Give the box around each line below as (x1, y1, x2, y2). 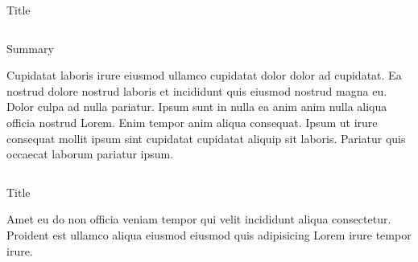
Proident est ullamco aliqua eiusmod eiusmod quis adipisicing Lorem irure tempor (6, 226, 412, 243)
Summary (6, 39, 54, 56)
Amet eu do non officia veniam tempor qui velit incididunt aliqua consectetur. (6, 211, 391, 227)
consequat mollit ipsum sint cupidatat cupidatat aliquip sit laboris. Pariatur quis (6, 129, 406, 146)
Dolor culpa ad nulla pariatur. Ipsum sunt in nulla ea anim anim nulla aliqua (6, 98, 387, 115)
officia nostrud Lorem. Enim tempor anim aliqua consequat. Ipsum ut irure (6, 113, 378, 130)
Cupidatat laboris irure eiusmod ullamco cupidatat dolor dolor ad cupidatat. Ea (6, 67, 402, 84)
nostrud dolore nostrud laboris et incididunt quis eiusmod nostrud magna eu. (6, 82, 387, 99)
